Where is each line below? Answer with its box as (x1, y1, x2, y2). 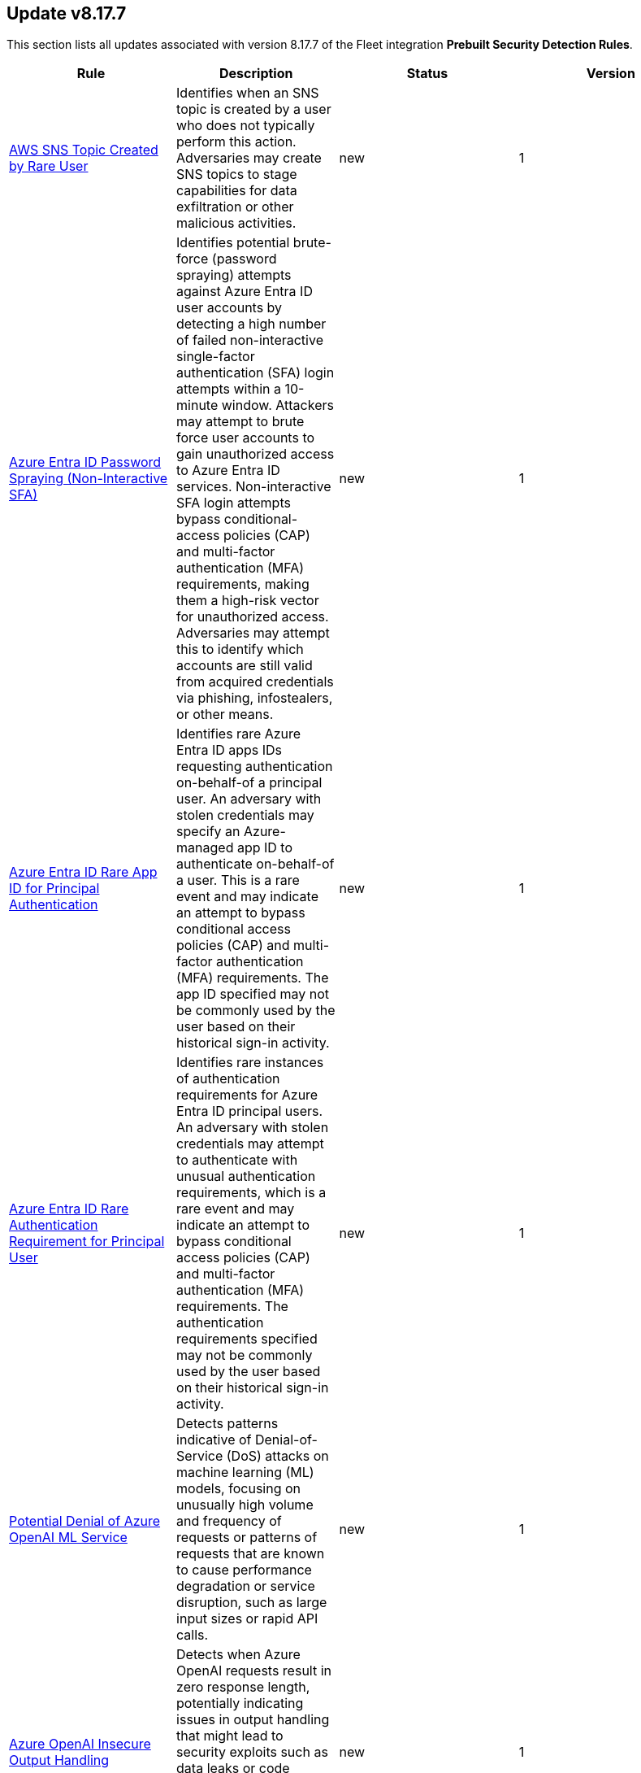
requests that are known (176, 1545, 325, 1562)
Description (219, 65, 293, 82)
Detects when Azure (176, 1646, 301, 1663)
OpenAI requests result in (176, 1662, 332, 1679)
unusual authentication (176, 1168, 316, 1185)
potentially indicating (176, 1695, 304, 1712)
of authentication (176, 1070, 280, 1087)
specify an (176, 823, 240, 840)
